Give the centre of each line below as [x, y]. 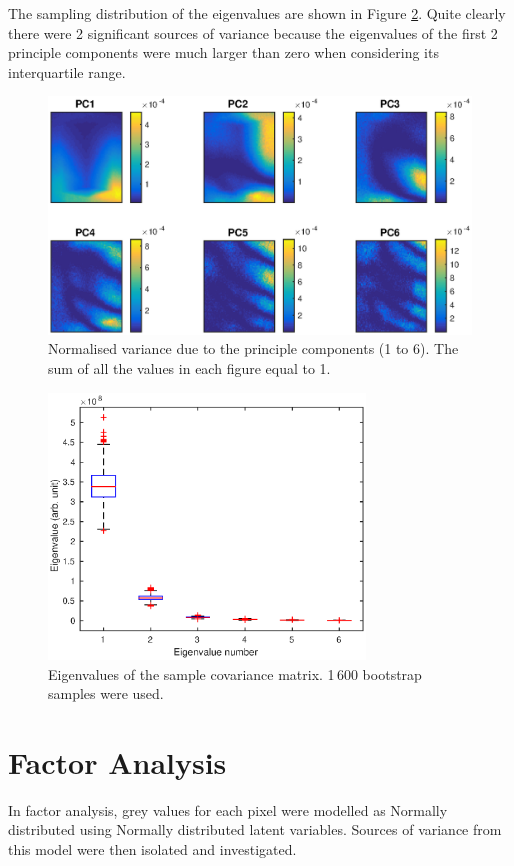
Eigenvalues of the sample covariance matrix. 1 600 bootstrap [235, 673]
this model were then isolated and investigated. [152, 849]
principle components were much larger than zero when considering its [223, 52]
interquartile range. [67, 71]
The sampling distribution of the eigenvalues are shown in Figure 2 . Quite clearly [257, 13]
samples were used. [106, 693]
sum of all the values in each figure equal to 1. [189, 368]
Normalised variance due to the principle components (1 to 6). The [253, 348]
